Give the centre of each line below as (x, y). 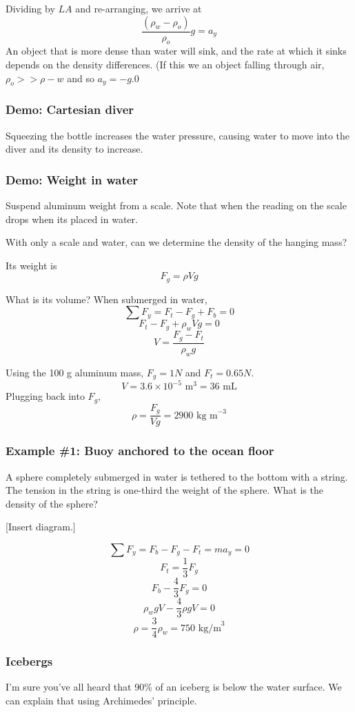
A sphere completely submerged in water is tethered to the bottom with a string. (177, 476)
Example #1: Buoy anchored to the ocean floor (140, 451)
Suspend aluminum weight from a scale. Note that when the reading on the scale (176, 205)
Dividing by (30, 8)
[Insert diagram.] (41, 527)
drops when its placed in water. (72, 219)
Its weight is (31, 265)
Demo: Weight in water (72, 179)
